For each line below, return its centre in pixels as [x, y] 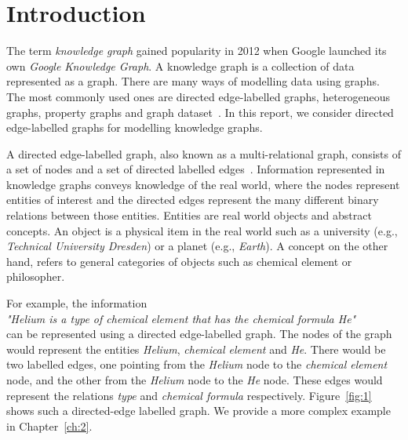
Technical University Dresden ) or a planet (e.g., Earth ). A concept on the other [197, 246]
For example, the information [77, 303]
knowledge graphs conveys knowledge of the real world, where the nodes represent [203, 184]
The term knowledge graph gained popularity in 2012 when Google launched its [197, 51]
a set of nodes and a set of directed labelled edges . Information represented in [196, 169]
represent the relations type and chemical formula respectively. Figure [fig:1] [189, 395]
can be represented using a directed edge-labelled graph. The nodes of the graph [199, 334]
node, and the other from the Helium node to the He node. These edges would [195, 380]
